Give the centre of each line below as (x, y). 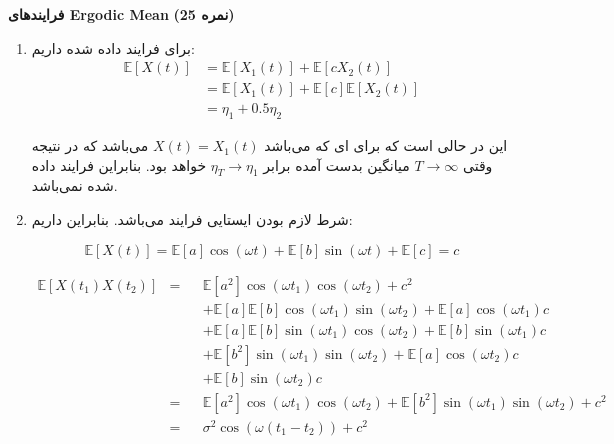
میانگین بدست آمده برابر (336, 164)
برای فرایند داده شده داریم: (113, 47)
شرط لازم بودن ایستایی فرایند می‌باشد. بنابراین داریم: (192, 219)
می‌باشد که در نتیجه (90, 145)
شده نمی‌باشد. (74, 185)
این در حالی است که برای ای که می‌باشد (386, 145)
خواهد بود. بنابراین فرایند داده (119, 164)
